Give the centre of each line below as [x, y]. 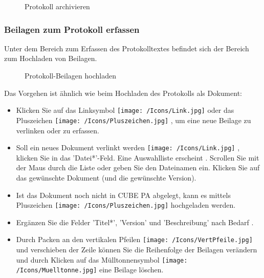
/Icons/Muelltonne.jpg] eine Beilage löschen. [90, 270]
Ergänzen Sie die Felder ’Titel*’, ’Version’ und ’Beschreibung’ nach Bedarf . [135, 222]
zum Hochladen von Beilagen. [51, 58]
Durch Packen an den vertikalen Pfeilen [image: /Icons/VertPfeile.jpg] [134, 239]
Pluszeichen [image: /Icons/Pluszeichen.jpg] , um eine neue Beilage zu [134, 120]
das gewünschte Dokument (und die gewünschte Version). [106, 177]
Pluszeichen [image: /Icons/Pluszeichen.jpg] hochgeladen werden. [126, 205]
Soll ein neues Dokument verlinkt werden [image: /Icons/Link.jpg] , [128, 147]
